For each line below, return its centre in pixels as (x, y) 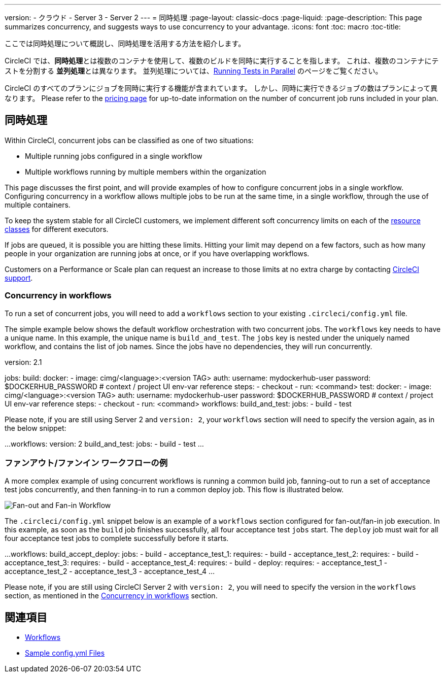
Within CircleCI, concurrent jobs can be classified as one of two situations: (129, 140)
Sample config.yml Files (65, 653)
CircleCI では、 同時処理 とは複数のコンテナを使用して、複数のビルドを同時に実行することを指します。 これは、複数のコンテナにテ (222, 61)
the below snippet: (36, 428)
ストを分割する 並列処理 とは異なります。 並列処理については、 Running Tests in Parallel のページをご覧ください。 (194, 71)
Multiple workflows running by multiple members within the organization (146, 172)
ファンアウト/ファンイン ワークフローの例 (86, 463)
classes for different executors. (57, 229)
